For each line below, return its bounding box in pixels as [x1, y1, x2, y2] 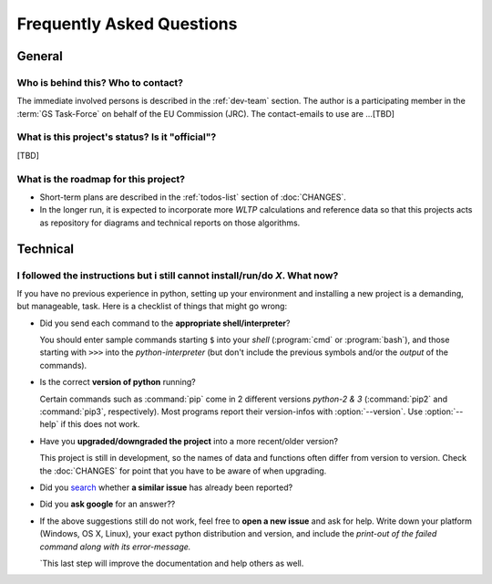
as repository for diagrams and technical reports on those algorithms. [39, 217, 301, 228]
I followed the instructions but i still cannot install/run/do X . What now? [16, 269, 339, 282]
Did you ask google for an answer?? [39, 498, 176, 510]
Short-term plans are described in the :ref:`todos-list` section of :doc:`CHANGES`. [39, 192, 346, 203]
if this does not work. [60, 419, 140, 430]
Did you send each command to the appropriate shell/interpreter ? [39, 318, 291, 328]
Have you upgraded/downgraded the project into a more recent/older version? [39, 435, 339, 446]
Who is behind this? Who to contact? [16, 76, 184, 89]
